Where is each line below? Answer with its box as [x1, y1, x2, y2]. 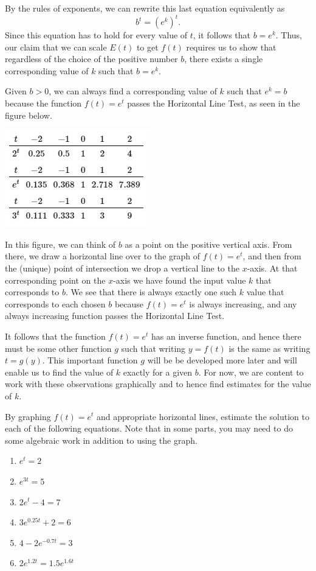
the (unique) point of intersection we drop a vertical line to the [5, 262, 239, 275]
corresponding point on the [5, 273, 106, 286]
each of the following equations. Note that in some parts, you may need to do [5, 422, 293, 435]
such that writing [121, 342, 186, 354]
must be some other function [5, 342, 112, 354]
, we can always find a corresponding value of [49, 85, 217, 97]
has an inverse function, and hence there [151, 330, 301, 342]
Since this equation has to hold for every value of [5, 29, 188, 41]
